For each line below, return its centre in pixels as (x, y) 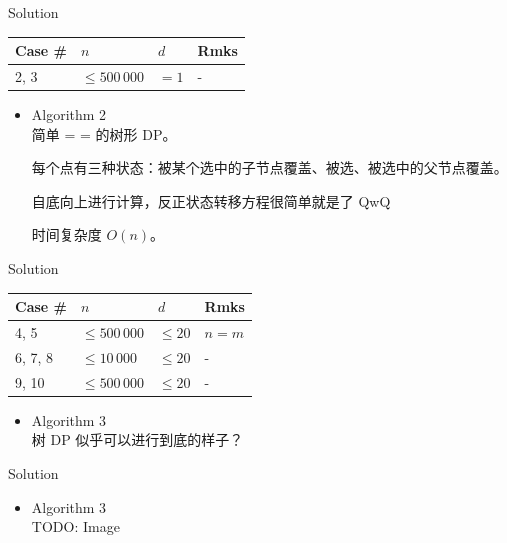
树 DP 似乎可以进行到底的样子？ (137, 439)
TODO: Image (75, 526)
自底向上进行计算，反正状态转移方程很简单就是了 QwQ (211, 200)
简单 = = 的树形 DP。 (104, 133)
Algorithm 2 (69, 114)
